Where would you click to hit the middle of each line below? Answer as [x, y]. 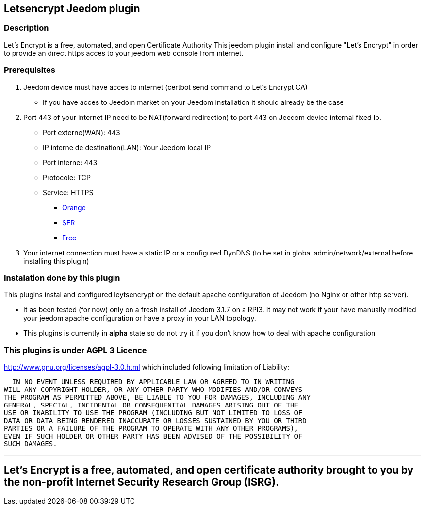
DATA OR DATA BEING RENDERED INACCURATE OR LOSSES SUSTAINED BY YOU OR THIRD [155, 421]
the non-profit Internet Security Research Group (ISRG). [142, 482]
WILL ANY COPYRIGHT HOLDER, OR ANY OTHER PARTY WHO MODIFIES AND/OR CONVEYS [153, 390]
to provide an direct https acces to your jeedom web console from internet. [124, 53]
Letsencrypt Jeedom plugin [72, 8]
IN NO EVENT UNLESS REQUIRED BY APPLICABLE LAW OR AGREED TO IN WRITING [153, 382]
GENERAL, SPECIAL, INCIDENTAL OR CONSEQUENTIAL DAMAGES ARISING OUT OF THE [151, 405]
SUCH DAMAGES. [31, 444]
